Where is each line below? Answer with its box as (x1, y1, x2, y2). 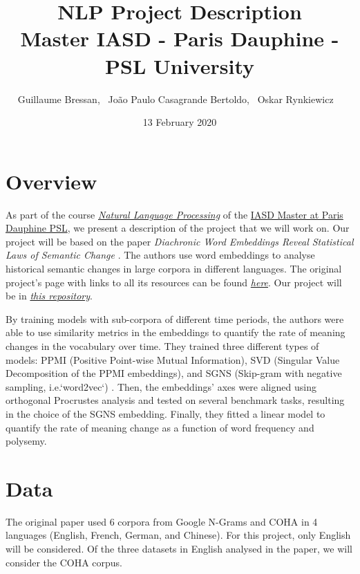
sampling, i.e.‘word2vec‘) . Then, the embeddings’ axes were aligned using (6, 379, 316, 394)
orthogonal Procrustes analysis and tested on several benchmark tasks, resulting (6, 393, 345, 407)
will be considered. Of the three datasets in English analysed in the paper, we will (6, 541, 352, 556)
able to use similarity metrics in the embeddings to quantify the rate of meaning (6, 325, 345, 340)
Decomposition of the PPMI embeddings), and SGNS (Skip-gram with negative (6, 366, 342, 380)
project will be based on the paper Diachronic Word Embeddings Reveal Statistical (6, 234, 354, 248)
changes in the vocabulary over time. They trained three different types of (6, 338, 319, 353)
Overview (6, 167, 97, 195)
